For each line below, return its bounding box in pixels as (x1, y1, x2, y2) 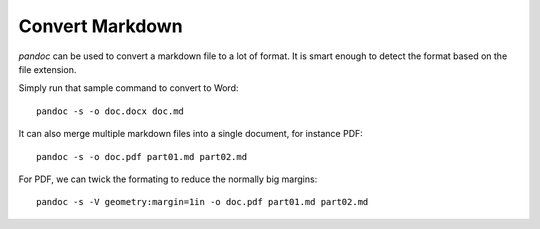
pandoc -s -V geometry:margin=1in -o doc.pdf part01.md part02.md (36, 196, 369, 208)
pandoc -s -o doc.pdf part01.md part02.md (36, 151, 248, 162)
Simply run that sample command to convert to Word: (18, 82, 239, 94)
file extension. (18, 63, 77, 75)
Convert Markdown (18, 15, 184, 37)
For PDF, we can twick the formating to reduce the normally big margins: (18, 173, 318, 185)
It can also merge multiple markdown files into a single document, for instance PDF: (18, 128, 364, 140)
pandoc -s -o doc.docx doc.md (36, 105, 185, 117)
